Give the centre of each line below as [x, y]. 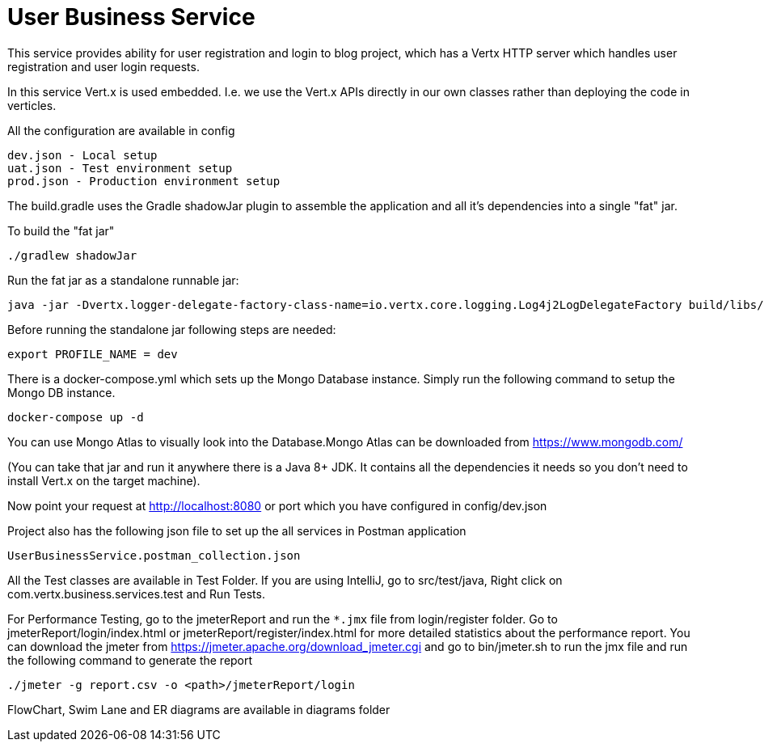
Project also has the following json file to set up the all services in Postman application [237, 530]
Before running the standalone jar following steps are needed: [172, 329]
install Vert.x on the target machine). [104, 480]
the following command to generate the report [130, 660]
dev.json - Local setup [82, 155]
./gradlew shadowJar [72, 255]
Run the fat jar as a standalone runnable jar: [123, 280]
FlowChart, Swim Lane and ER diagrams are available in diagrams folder [199, 709]
